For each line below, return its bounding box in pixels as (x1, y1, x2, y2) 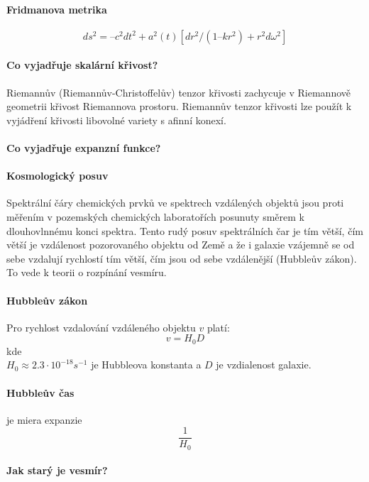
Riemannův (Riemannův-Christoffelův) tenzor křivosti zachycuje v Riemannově (6, 84, 351, 99)
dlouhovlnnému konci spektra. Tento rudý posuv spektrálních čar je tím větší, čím (6, 223, 363, 238)
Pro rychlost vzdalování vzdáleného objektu (6, 319, 196, 334)
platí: (206, 319, 230, 334)
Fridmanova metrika (6, 1, 107, 16)
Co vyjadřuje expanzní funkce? (6, 140, 161, 155)
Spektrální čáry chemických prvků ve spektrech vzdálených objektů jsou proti (6, 195, 344, 210)
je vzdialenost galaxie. (216, 357, 312, 372)
